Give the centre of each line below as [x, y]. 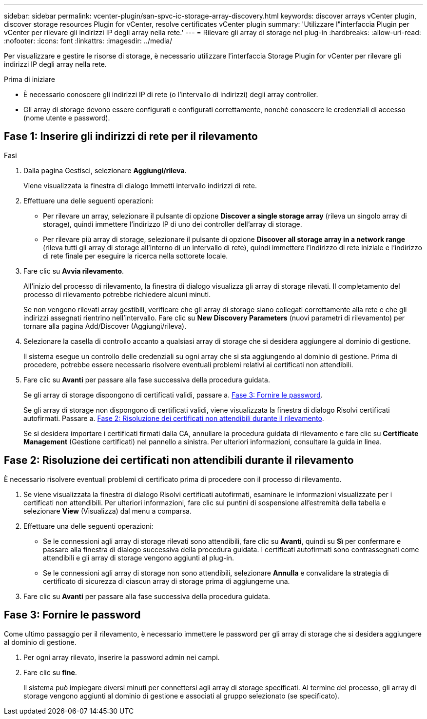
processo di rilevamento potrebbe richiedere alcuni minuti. [117, 294]
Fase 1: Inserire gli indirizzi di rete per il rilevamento [131, 137]
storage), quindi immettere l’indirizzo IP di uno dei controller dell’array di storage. [173, 224]
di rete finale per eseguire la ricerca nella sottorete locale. [136, 256]
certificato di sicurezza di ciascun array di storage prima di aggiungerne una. [166, 581]
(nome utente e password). [67, 118]
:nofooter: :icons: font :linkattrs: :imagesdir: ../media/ [88, 41]
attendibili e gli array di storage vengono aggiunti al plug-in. [139, 558]
